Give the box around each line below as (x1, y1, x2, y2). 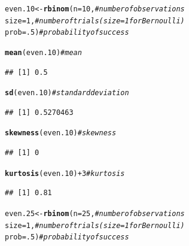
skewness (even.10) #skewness (5, 129, 117, 138)
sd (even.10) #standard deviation (5, 89, 129, 98)
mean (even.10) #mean (5, 48, 82, 57)
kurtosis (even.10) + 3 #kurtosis (5, 169, 125, 178)
